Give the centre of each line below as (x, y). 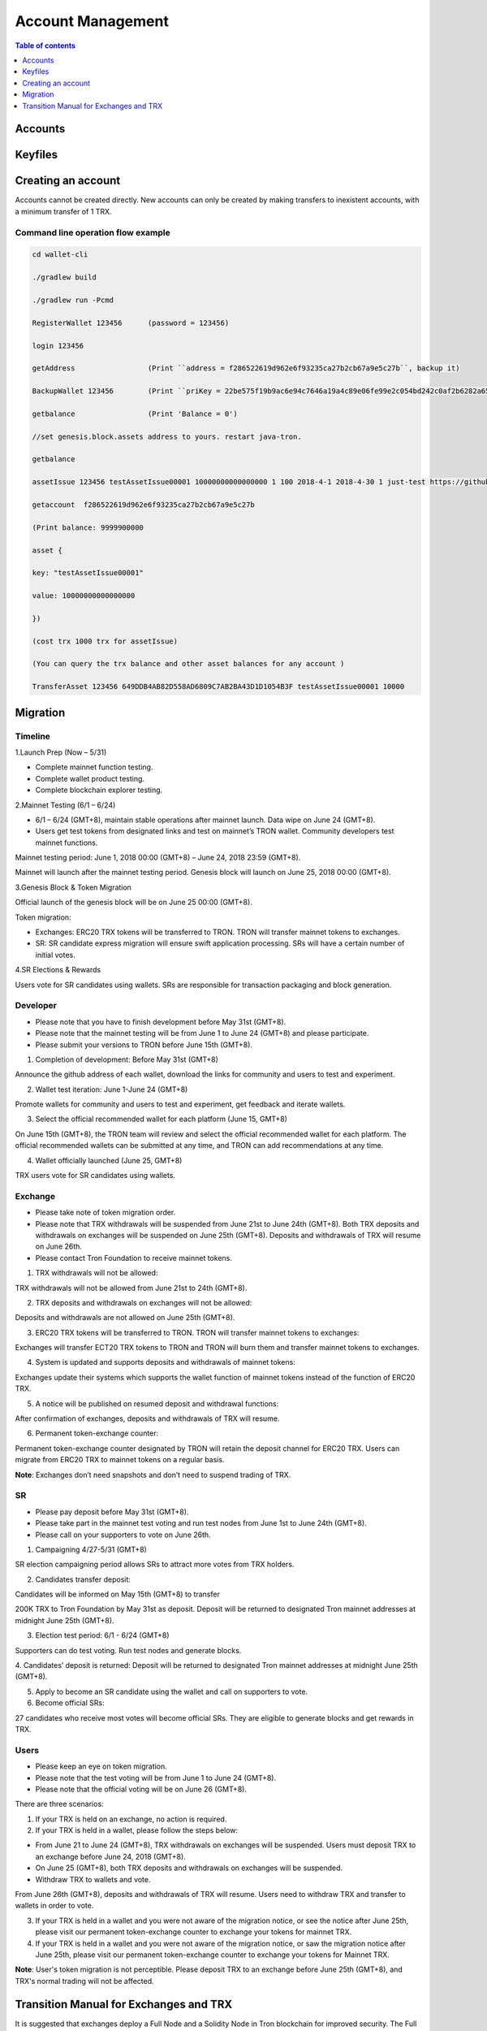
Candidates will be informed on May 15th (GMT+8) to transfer (118, 1594)
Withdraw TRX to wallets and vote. (93, 1879)
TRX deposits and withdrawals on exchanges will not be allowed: (144, 1302)
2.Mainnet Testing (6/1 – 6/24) (65, 805)
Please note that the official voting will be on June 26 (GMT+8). (141, 1789)
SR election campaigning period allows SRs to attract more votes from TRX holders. (155, 1565)
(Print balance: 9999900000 (88, 527)
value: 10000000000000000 (84, 596)
